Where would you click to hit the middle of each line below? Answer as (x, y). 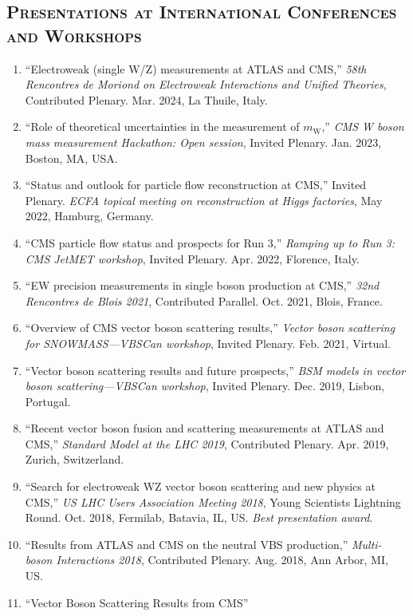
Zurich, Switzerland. (75, 459)
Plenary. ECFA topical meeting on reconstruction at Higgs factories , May (204, 200)
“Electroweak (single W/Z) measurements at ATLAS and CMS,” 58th (196, 68)
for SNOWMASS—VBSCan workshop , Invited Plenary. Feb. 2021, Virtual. (208, 343)
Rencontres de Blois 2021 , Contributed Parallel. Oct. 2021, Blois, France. (204, 300)
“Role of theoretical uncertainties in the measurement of (162, 126)
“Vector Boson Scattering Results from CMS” (137, 602)
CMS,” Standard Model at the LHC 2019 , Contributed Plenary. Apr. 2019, (207, 443)
